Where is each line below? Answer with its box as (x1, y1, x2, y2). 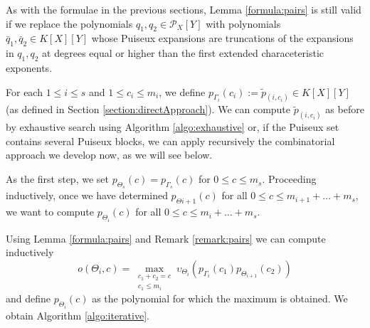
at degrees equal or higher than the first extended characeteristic (42, 46, 324, 60)
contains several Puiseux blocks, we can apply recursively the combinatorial (6, 133, 335, 148)
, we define (159, 84, 206, 99)
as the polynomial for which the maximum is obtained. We (92, 291, 348, 306)
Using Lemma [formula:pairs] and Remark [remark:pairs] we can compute (6, 231, 326, 245)
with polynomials (206, 16, 281, 31)
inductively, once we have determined (6, 188, 168, 203)
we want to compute (6, 204, 95, 219)
